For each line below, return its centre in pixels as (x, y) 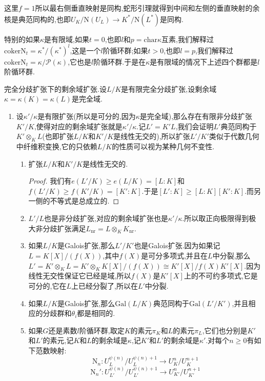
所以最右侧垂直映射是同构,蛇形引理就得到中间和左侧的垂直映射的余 (147, 8)
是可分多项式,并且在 (175, 255)
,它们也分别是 (225, 330)
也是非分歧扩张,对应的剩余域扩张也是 (106, 218)
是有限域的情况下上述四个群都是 (204, 61)
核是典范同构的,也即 (37, 19)
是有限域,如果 (67, 39)
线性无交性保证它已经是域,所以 (80, 276)
